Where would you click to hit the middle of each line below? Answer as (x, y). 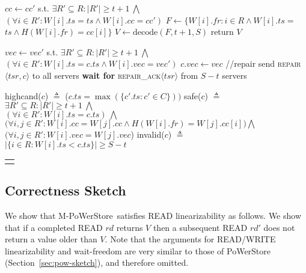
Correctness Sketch (66, 190)
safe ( (193, 95)
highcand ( (23, 95)
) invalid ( (148, 134)
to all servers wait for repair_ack (96, 75)
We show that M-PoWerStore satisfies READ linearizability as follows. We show (153, 215)
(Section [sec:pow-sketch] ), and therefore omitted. (97, 262)
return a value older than (51, 239)
